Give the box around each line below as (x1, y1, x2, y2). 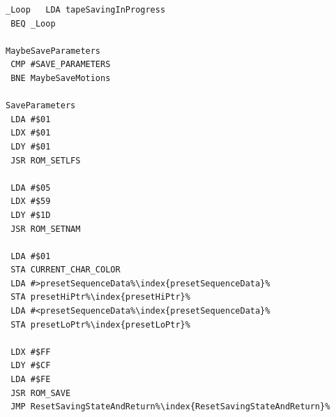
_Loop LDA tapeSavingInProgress (6, 5, 166, 15)
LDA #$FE (10, 374, 51, 385)
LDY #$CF (10, 360, 51, 371)
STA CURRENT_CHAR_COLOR (10, 265, 121, 275)
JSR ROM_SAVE (10, 388, 71, 398)
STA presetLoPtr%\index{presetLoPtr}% (10, 319, 190, 330)
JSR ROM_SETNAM (10, 224, 81, 234)
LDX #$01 (10, 128, 51, 138)
